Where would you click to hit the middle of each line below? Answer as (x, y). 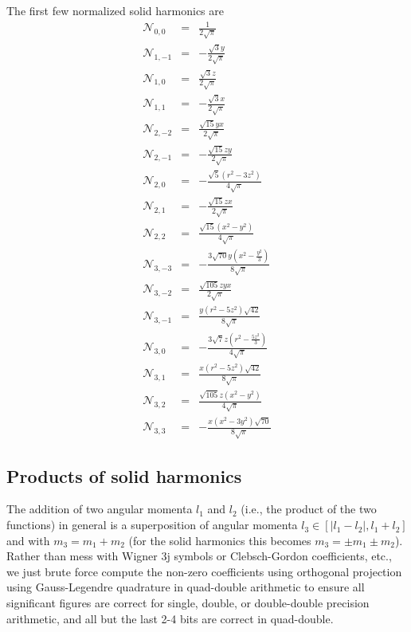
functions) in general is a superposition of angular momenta (152, 525)
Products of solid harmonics (124, 475)
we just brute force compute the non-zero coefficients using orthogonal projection (204, 571)
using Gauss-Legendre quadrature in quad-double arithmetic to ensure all (186, 587)
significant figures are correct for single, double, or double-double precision (188, 603)
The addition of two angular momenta (100, 509)
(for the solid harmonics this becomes (220, 540)
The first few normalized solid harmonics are (115, 10)
